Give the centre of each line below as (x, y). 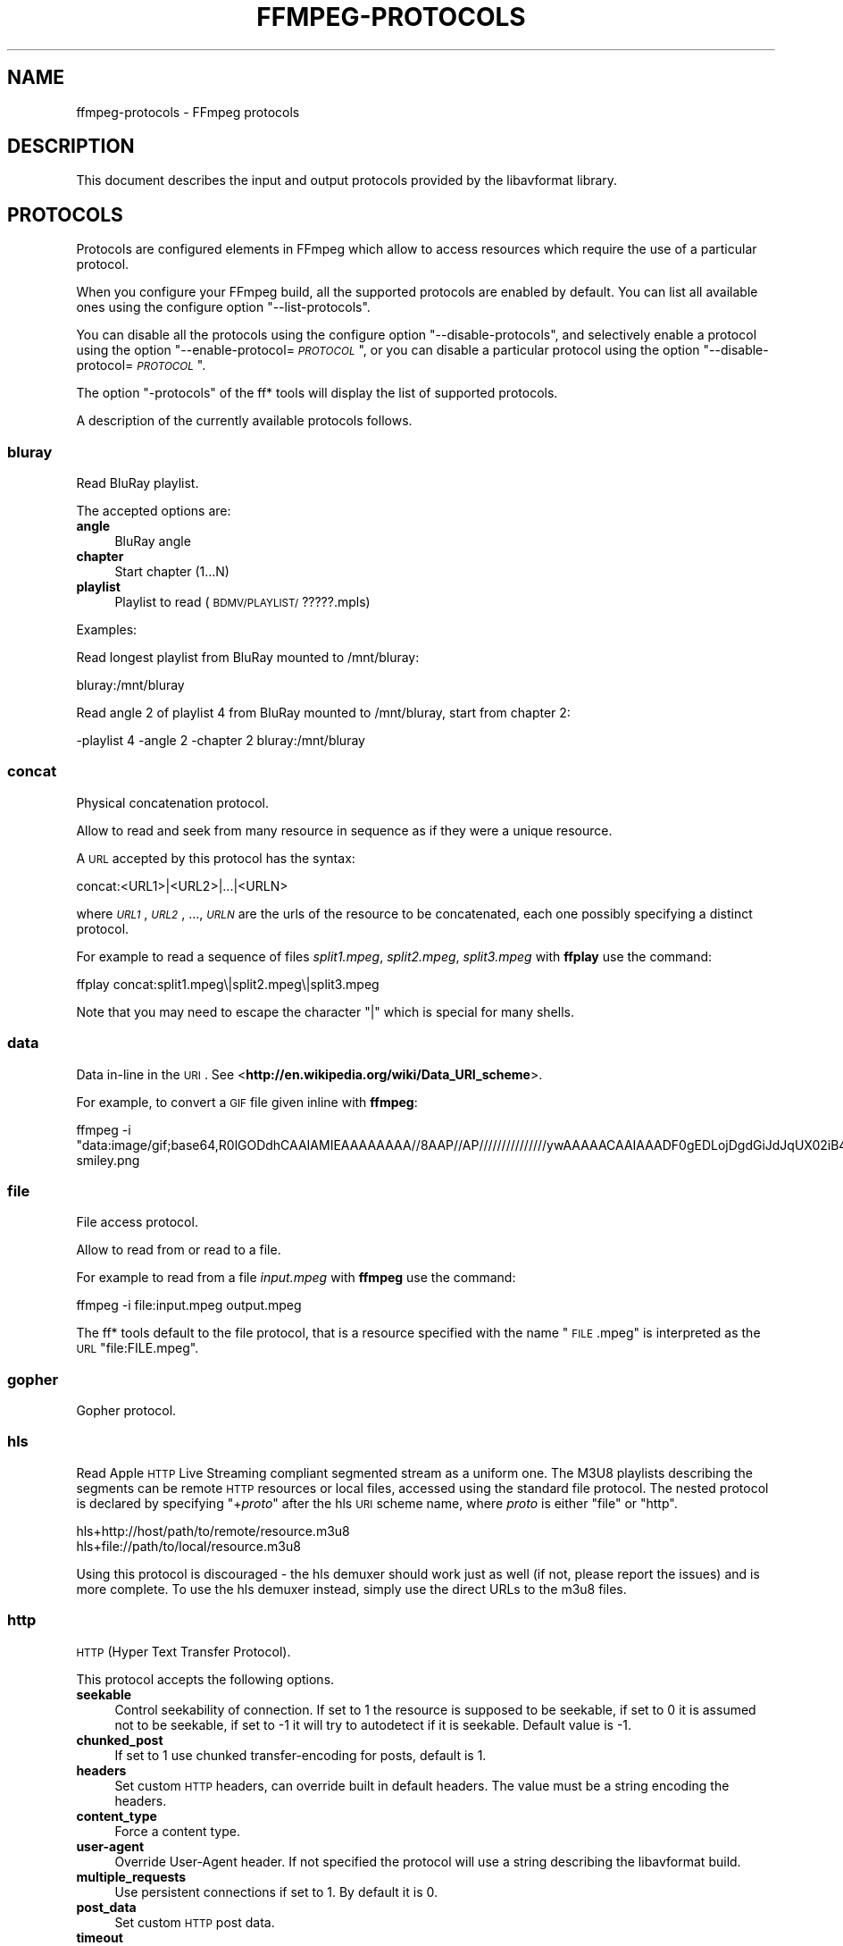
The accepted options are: (154, 511)
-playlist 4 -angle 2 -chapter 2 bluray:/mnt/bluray (221, 741)
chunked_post (120, 1740)
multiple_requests (131, 1876)
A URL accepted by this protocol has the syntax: (216, 858)
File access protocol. (137, 1222)
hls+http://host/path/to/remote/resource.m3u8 (213, 1531)
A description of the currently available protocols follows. (244, 421)
